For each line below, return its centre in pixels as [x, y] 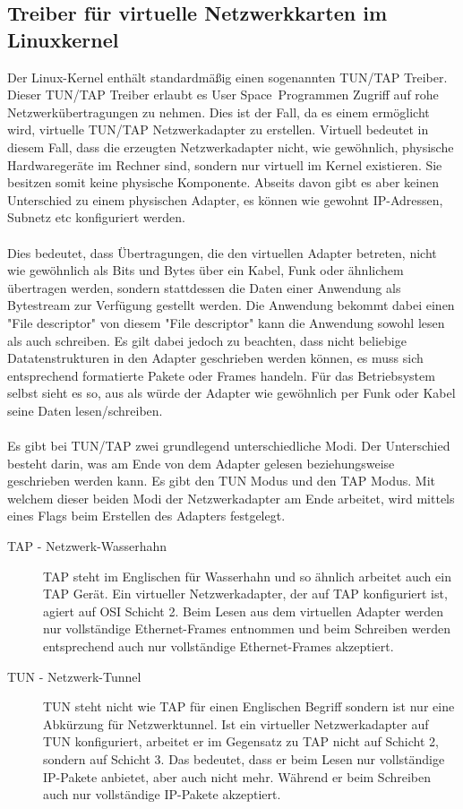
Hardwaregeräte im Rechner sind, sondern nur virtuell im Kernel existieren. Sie [225, 164]
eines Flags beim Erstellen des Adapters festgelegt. [146, 516]
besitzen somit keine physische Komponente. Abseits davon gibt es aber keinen [223, 182]
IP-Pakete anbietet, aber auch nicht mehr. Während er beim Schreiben [237, 776]
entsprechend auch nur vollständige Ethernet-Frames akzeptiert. [219, 646]
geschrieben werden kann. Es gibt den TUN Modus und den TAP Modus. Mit [221, 481]
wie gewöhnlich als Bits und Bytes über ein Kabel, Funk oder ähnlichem [206, 270]
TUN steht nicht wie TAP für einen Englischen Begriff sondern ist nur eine [249, 706]
